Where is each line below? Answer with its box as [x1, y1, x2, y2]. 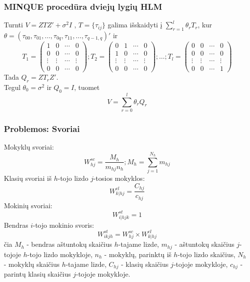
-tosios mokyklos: [93, 173, 145, 183]
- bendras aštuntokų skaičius [26, 239, 113, 249]
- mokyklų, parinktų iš [104, 249, 172, 259]
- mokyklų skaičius [4, 259, 60, 269]
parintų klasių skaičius [4, 268, 71, 279]
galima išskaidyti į [108, 20, 162, 30]
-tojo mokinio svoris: [33, 219, 94, 230]
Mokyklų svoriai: [4, 142, 54, 152]
